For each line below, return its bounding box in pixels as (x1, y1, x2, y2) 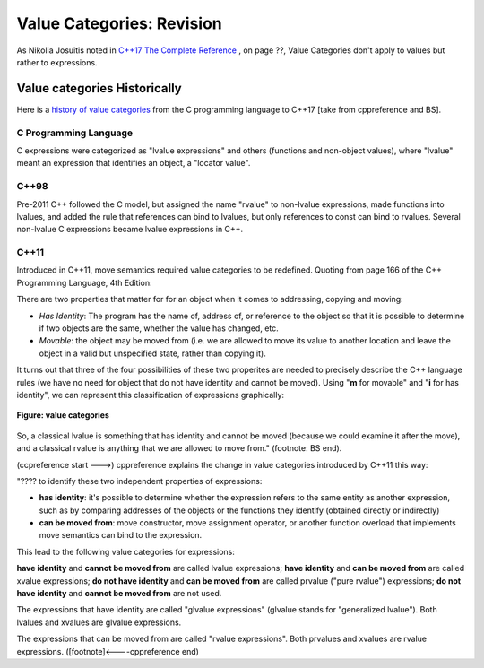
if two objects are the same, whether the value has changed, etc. (39, 323, 280, 334)
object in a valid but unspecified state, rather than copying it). (39, 348, 266, 359)
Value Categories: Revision (16, 13, 223, 33)
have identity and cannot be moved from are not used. (16, 588, 222, 599)
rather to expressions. (16, 56, 98, 67)
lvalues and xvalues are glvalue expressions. (16, 617, 182, 628)
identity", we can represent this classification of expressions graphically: (16, 389, 285, 400)
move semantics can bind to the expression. (39, 530, 203, 541)
